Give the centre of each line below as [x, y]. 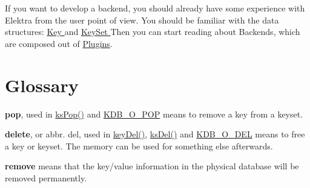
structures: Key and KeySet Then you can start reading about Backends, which [153, 32]
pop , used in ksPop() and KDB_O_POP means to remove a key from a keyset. [154, 114]
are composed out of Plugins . [59, 43]
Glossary [42, 85]
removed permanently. [46, 177]
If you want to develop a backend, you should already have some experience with [155, 8]
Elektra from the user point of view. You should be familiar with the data [142, 20]
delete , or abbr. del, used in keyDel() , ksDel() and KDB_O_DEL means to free [155, 134]
